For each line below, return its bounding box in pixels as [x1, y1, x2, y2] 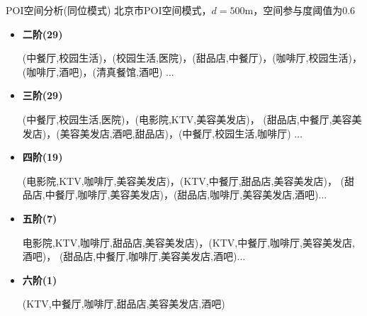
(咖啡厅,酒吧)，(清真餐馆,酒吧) [22, 64, 163, 79]
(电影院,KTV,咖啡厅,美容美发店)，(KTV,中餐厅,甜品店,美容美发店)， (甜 [22, 173, 355, 188]
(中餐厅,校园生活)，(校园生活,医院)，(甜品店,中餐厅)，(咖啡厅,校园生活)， [22, 50, 362, 65]
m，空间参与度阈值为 [244, 3, 343, 17]
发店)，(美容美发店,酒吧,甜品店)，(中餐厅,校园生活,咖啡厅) [22, 125, 291, 140]
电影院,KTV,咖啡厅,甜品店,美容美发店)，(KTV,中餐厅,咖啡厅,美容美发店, [22, 235, 355, 249]
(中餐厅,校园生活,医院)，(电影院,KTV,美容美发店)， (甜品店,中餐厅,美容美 [22, 111, 362, 126]
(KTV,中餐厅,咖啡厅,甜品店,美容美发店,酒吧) [22, 296, 225, 311]
